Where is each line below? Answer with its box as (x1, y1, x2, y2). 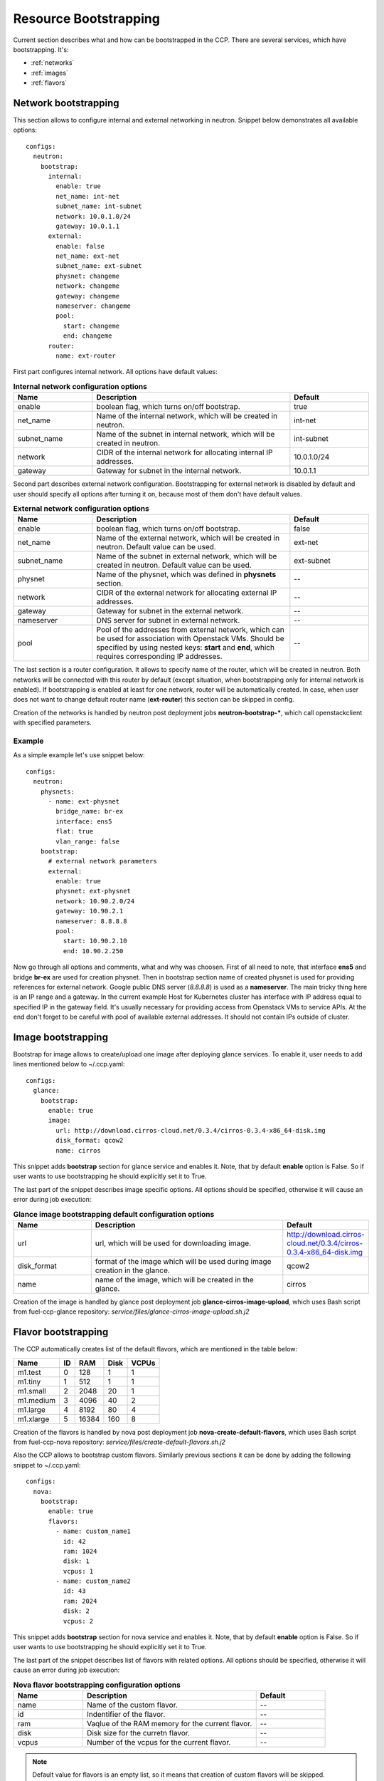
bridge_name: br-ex (55, 807, 124, 816)
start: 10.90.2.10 (63, 937, 127, 945)
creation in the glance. (95, 1265, 170, 1275)
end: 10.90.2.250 (63, 947, 124, 955)
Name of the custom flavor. (86, 1700, 178, 1710)
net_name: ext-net (55, 252, 120, 260)
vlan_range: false (55, 837, 120, 846)
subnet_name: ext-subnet (55, 262, 142, 270)
